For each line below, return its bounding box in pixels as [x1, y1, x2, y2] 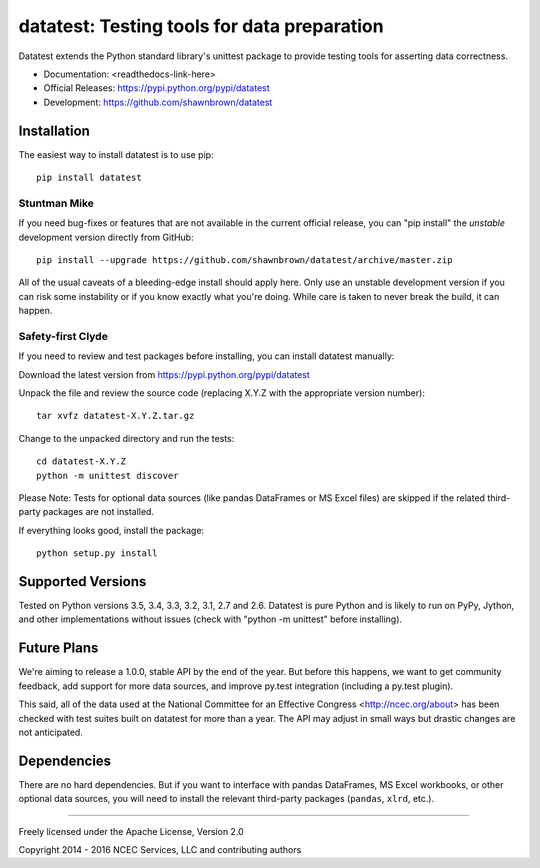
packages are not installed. [42, 506, 155, 518]
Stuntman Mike [18, 196, 95, 210]
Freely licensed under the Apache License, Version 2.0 [18, 825, 244, 837]
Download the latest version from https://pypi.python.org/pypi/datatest [18, 368, 310, 380]
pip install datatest [36, 172, 142, 184]
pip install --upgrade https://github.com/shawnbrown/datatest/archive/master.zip [36, 254, 453, 265]
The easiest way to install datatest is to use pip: [18, 148, 214, 160]
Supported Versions [18, 573, 147, 590]
